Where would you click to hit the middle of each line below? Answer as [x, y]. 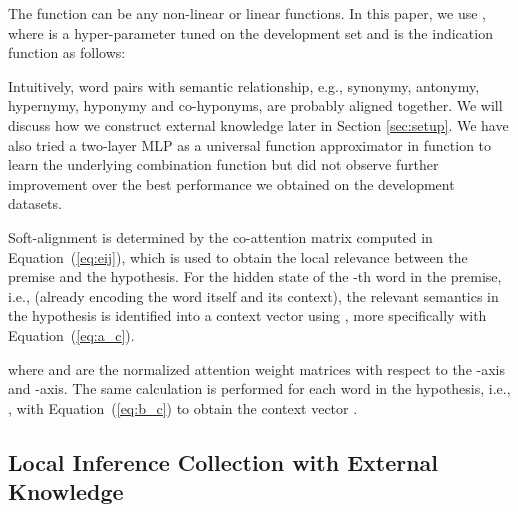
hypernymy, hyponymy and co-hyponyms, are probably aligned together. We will [255, 105]
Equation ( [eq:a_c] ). [71, 334]
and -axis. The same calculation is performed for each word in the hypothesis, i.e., [259, 388]
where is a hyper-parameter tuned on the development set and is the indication [250, 32]
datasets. [35, 203]
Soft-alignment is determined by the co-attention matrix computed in [220, 236]
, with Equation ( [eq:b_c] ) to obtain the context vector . [183, 407]
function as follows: [67, 52]
